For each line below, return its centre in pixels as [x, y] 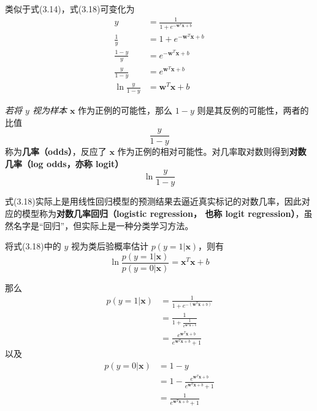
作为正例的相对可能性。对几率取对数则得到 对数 [212, 151]
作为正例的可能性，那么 [125, 110]
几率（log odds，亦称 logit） [64, 163]
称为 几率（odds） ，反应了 [56, 151]
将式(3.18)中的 [33, 246]
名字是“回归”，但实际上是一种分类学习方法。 [103, 225]
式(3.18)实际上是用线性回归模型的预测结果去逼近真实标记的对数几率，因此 [153, 201]
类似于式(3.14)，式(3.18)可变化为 [70, 9]
